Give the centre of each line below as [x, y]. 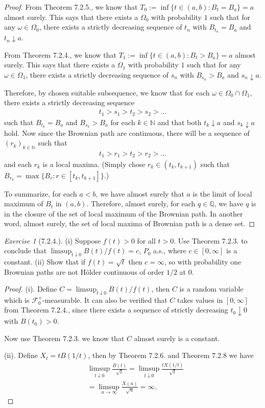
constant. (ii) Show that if [45, 261]
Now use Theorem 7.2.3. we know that [64, 338]
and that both [179, 122]
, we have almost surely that [140, 193]
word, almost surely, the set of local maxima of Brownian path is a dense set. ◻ [130, 223]
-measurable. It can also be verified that [105, 299]
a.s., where [170, 250]
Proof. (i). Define [31, 289]
